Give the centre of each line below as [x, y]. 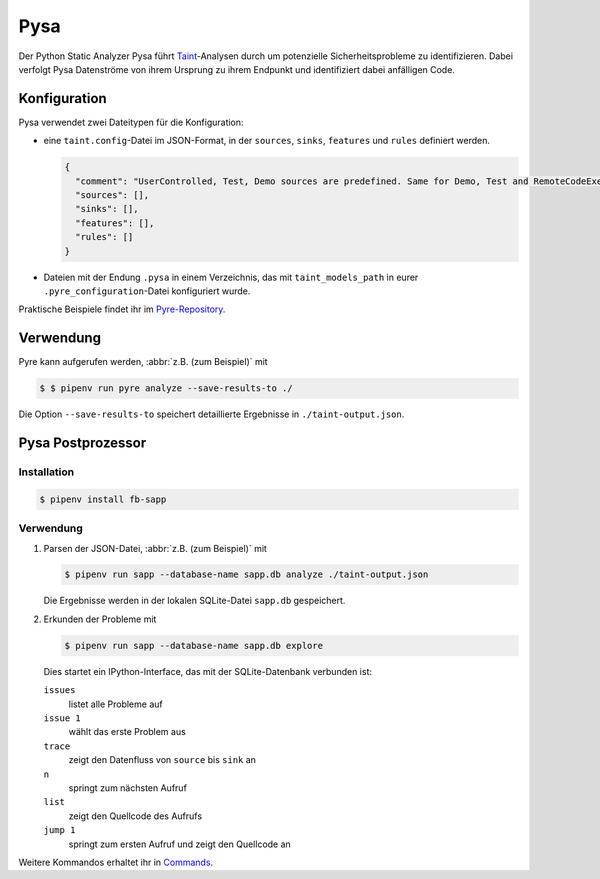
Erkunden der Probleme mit [100, 619]
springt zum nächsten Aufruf [127, 787]
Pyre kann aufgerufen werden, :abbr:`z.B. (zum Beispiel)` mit [143, 362]
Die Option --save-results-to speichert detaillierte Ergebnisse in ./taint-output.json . [211, 414]
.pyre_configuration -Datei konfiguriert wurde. [147, 291]
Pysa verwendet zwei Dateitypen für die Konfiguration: [131, 122]
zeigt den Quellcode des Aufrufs [135, 816]
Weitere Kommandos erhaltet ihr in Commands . [116, 862]
